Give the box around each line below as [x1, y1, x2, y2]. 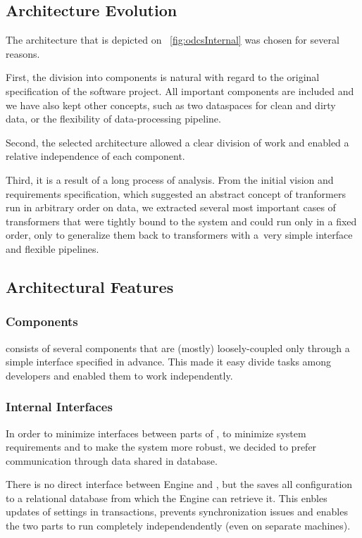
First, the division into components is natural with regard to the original [6, 70, 320, 85]
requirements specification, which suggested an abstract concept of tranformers [6, 186, 346, 201]
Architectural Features [6, 275, 174, 297]
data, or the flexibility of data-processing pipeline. [6, 111, 221, 126]
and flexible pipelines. [6, 241, 99, 256]
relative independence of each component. [6, 149, 185, 163]
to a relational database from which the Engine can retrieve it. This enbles [6, 490, 327, 505]
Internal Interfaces [6, 398, 113, 415]
